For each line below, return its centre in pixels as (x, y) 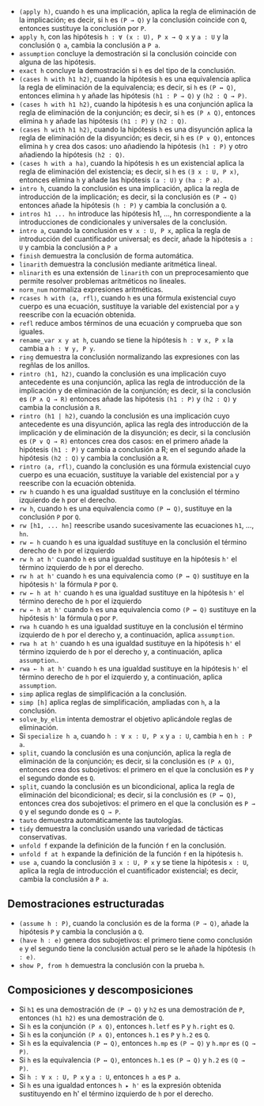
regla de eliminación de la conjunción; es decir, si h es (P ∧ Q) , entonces (137, 113)
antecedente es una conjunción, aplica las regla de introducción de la (132, 382)
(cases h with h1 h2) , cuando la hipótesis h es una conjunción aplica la (136, 104)
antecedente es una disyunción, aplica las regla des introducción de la (134, 424)
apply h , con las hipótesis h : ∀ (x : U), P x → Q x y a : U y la (123, 36)
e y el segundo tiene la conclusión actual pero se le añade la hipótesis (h (137, 948)
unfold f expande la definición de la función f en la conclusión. (123, 845)
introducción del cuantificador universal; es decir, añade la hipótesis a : (136, 239)
